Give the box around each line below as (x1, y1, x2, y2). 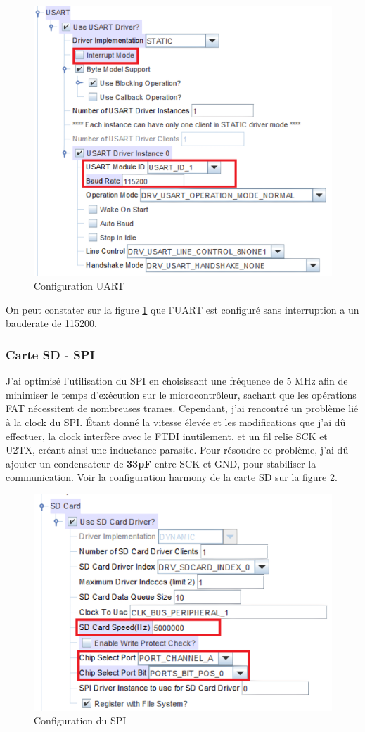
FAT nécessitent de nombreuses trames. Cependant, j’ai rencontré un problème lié (6, 401, 359, 416)
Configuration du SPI (34, 713, 127, 728)
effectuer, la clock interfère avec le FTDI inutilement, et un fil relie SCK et (6, 428, 328, 443)
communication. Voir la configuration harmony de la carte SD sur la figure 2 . (6, 470, 338, 484)
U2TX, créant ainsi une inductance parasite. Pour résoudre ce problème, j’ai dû (6, 442, 349, 457)
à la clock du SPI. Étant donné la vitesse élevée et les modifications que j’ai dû (6, 415, 346, 430)
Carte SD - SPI (6, 345, 95, 363)
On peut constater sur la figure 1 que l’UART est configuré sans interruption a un (6, 302, 359, 316)
